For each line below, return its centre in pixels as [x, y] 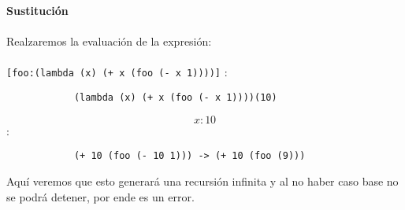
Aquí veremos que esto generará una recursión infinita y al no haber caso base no [202, 181]
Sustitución [37, 10]
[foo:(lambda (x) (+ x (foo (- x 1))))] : [117, 72]
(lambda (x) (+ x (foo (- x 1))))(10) [175, 98]
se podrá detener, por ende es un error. [100, 196]
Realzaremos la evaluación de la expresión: [109, 41]
